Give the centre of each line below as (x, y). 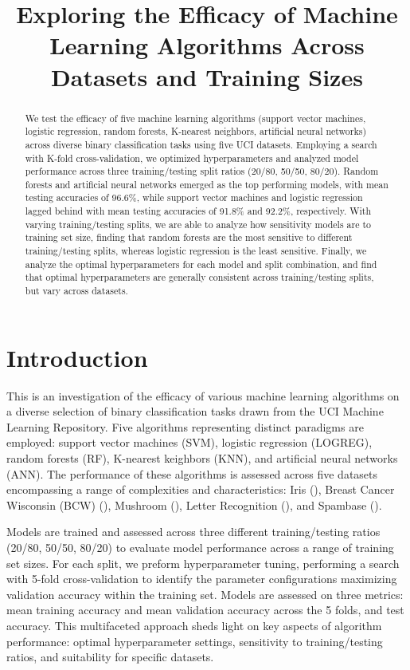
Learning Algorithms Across (207, 45)
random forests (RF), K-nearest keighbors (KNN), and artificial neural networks (202, 458)
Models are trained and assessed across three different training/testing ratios (193, 532)
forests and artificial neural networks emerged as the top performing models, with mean (207, 184)
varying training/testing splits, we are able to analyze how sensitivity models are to (198, 224)
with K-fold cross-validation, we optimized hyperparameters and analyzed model (192, 158)
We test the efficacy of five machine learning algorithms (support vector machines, (195, 118)
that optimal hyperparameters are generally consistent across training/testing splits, (199, 277)
